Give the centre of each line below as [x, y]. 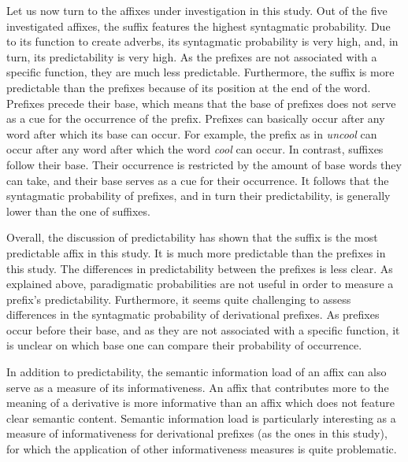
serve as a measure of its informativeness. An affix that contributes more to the [198, 387]
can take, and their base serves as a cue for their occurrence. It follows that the [198, 180]
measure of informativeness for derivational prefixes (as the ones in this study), [197, 433]
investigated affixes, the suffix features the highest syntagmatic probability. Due [198, 26]
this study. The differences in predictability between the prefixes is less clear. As [200, 268]
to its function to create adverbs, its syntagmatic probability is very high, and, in [202, 41]
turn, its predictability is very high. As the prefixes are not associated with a [192, 56]
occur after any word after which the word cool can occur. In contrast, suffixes [195, 149]
